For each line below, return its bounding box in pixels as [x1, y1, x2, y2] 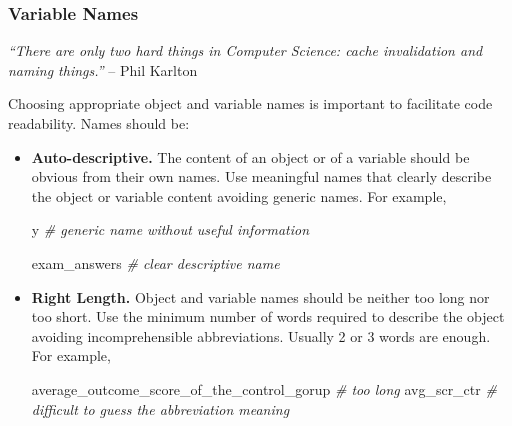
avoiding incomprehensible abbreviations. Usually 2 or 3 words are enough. [31, 325, 491, 346]
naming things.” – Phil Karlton [8, 59, 198, 80]
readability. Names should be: [8, 113, 190, 133]
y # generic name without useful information [31, 219, 310, 240]
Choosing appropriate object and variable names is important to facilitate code [8, 93, 493, 114]
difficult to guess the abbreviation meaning [31, 398, 290, 419]
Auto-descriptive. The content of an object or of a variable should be [31, 146, 470, 167]
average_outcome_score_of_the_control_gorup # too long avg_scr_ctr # [31, 378, 497, 399]
